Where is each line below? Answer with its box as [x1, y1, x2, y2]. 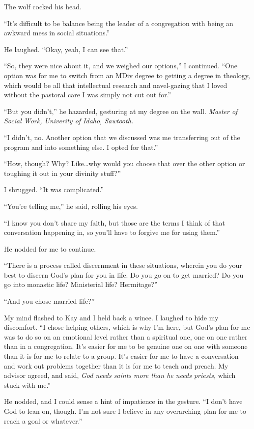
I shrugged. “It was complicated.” [4, 184, 104, 195]
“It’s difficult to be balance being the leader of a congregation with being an [4, 18, 233, 28]
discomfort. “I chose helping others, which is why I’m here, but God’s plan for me [4, 322, 250, 332]
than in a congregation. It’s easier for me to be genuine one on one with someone [4, 341, 248, 351]
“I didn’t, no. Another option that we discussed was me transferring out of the [4, 132, 240, 142]
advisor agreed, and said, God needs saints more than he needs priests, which [4, 370, 236, 380]
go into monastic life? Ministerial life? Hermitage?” [4, 279, 158, 289]
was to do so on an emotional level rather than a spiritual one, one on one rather [4, 331, 248, 342]
